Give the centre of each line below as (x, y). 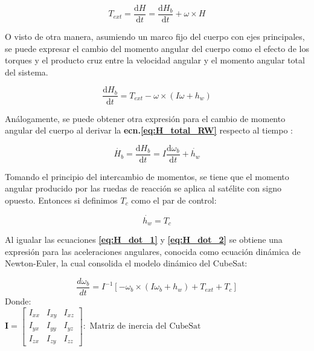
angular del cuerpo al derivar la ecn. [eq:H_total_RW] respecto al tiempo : (149, 130)
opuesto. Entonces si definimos (61, 200)
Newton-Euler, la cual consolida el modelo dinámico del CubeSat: (126, 263)
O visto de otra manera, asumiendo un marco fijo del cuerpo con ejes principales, (155, 37)
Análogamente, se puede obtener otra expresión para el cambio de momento (145, 118)
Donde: (18, 301)
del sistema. (27, 72)
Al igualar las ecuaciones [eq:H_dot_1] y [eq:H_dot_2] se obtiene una (144, 240)
